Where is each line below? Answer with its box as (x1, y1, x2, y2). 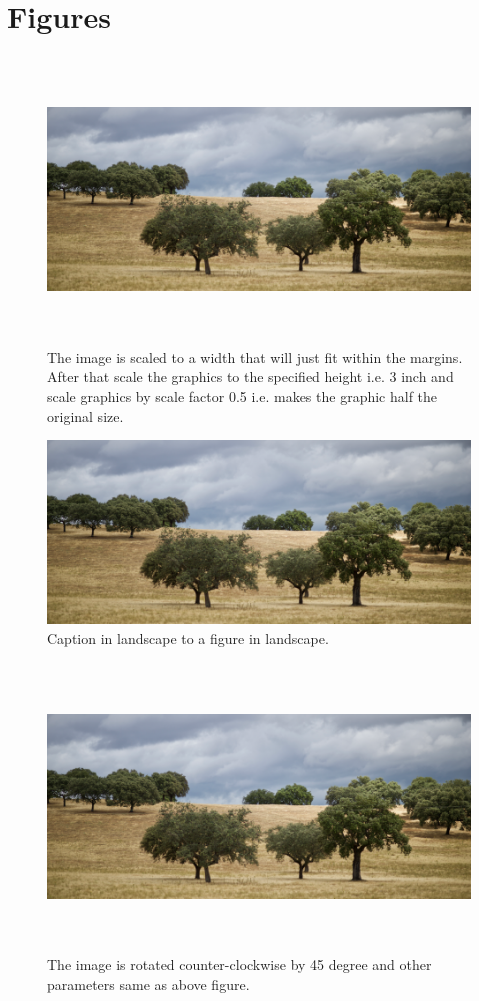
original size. (47, 405, 124, 426)
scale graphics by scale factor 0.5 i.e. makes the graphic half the (47, 385, 438, 406)
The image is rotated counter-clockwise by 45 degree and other (47, 954, 432, 975)
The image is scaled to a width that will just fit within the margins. (47, 346, 463, 367)
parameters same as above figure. (47, 973, 250, 994)
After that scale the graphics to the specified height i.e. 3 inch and (47, 366, 454, 387)
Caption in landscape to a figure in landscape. (47, 627, 329, 648)
